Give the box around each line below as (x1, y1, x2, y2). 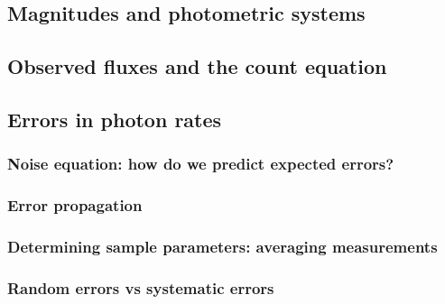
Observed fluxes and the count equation (7, 52, 387, 80)
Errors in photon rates (7, 105, 222, 133)
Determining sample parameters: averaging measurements (7, 235, 438, 257)
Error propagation (7, 194, 143, 216)
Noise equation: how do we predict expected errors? (7, 152, 394, 175)
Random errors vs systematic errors (7, 276, 274, 299)
